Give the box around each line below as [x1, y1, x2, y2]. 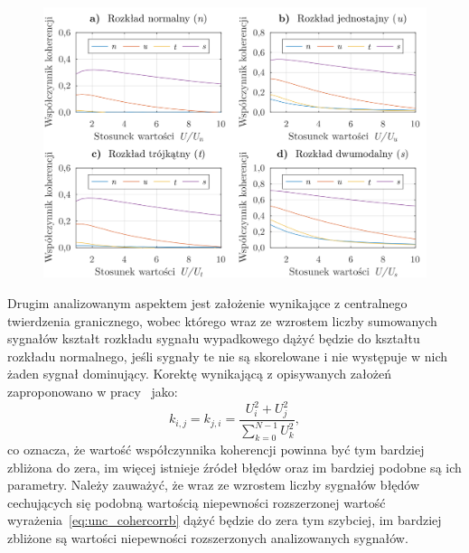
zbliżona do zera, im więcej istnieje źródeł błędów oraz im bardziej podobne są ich [7, 457, 462, 476]
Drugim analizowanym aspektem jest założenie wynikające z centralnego [7, 293, 408, 312]
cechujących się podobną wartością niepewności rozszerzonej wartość [7, 492, 386, 511]
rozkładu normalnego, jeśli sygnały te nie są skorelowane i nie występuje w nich [7, 346, 448, 365]
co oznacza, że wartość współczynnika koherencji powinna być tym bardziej [7, 439, 425, 458]
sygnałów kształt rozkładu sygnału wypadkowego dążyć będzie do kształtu [7, 329, 420, 348]
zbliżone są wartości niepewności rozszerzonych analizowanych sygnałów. [7, 528, 408, 547]
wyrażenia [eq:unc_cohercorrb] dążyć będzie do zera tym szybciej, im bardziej [7, 511, 442, 530]
